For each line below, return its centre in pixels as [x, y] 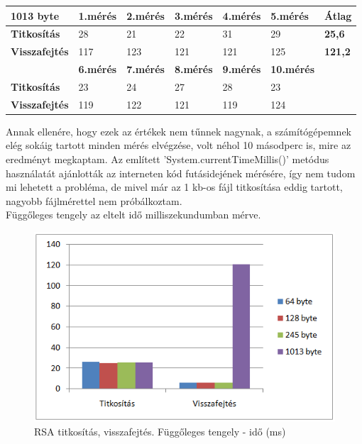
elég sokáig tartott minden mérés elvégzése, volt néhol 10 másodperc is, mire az [179, 145]
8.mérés [193, 69]
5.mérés [290, 15]
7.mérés [146, 69]
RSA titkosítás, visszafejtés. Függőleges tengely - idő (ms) [160, 431]
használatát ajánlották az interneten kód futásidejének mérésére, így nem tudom [181, 173]
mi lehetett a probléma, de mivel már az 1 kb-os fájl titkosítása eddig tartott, [174, 187]
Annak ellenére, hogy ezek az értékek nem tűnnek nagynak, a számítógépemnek [179, 131]
